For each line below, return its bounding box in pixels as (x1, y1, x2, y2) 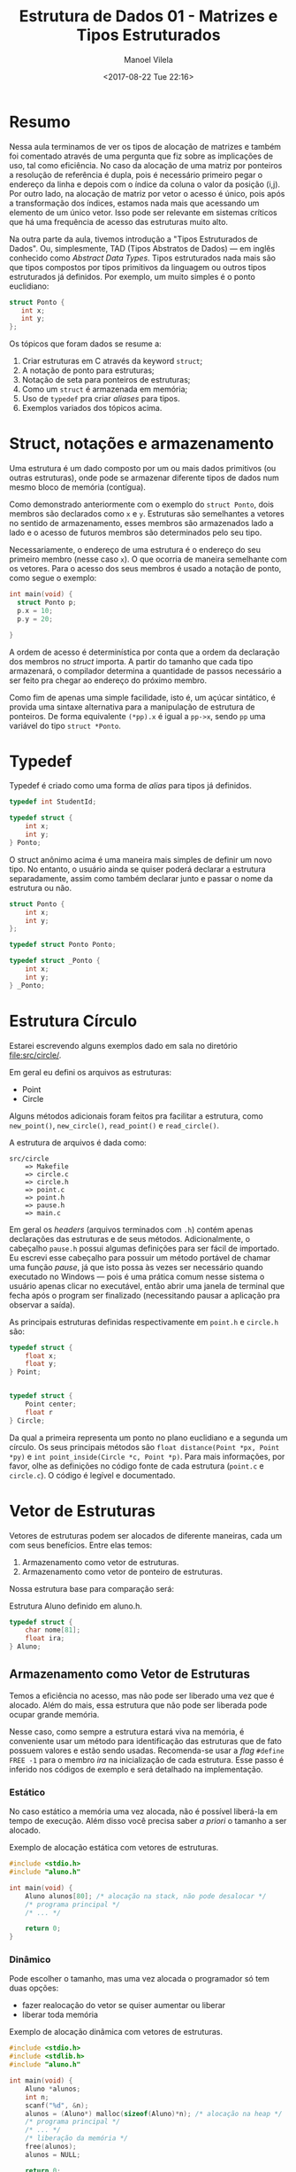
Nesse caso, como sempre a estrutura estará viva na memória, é (9, 1726, 245, 1737)
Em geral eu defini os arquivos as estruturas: (9, 1067, 172, 1077)
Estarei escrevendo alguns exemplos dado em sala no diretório (9, 1040, 239, 1051)
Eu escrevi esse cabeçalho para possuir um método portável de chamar (9, 1252, 271, 1263)
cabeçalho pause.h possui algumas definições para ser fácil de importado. (9, 1243, 280, 1253)
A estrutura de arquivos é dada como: (9, 1136, 148, 1148)
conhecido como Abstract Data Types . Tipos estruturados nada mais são (9, 252, 277, 263)
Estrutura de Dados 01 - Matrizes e (19, 6, 278, 27)
